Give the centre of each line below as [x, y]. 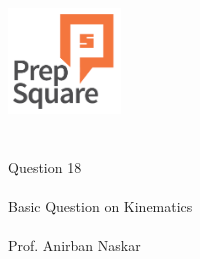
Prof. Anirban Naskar [74, 244]
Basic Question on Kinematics [100, 205]
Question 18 [45, 166]
